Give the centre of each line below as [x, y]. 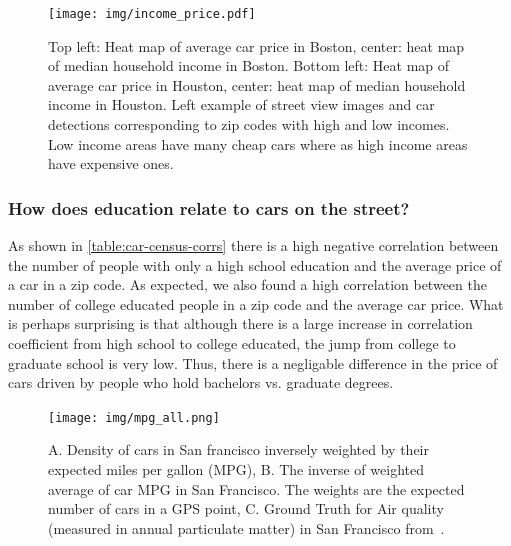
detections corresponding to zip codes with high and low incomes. [249, 124]
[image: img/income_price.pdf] [152, 14]
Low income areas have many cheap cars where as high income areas [258, 143]
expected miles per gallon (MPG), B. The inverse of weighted [236, 469]
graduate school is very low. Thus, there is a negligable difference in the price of [253, 362]
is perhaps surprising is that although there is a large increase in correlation [240, 323]
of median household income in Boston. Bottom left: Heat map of [249, 65]
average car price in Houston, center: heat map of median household [257, 84]
